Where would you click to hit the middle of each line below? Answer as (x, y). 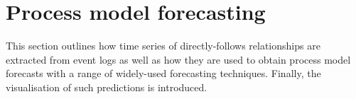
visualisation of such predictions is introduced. (107, 87)
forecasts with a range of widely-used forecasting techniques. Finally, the (163, 73)
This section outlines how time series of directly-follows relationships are (163, 46)
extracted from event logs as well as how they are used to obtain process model (178, 59)
